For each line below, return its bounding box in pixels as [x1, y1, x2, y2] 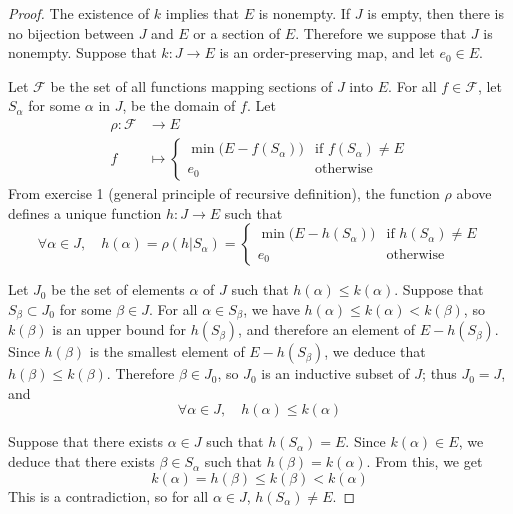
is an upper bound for [52, 319, 186, 340]
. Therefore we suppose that [295, 22, 467, 43]
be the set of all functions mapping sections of [50, 75, 333, 96]
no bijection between [8, 22, 134, 43]
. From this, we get [366, 451, 483, 472]
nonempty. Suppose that [8, 42, 157, 63]
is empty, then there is [367, 3, 504, 23]
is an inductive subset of [261, 363, 410, 384]
